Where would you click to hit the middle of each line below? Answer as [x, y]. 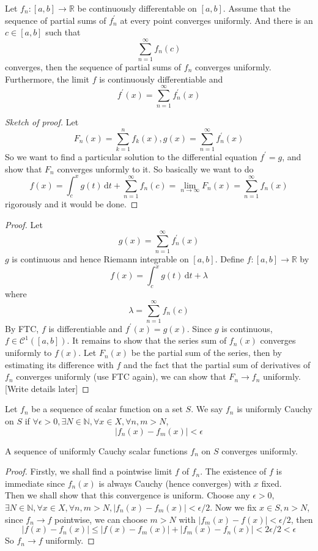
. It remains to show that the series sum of [147, 340]
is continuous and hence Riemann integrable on [100, 259]
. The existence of [233, 471]
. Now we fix [233, 507]
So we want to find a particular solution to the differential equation [131, 156]
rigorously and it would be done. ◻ [72, 203]
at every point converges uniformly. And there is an [216, 20]
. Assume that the [257, 8]
